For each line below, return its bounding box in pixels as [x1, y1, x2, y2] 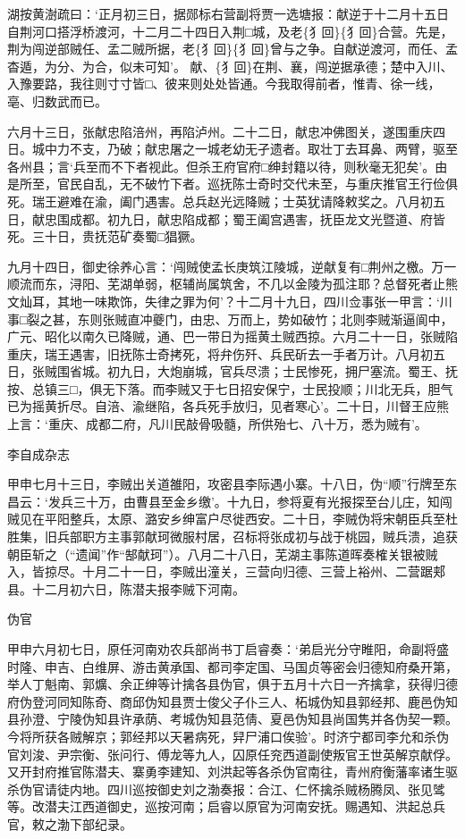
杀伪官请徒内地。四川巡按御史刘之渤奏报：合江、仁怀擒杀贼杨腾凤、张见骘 [7, 779, 445, 798]
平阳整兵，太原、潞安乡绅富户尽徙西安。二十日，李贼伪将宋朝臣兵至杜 [44, 509, 458, 528]
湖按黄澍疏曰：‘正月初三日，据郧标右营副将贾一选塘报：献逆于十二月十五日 [7, 4, 449, 22]
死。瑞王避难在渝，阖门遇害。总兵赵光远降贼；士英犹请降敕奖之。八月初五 [7, 191, 445, 210]
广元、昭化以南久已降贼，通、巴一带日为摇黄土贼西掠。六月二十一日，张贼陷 [7, 327, 458, 346]
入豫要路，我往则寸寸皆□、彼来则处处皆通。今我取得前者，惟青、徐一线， [7, 74, 441, 93]
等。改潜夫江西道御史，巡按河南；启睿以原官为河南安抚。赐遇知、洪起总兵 [7, 797, 445, 816]
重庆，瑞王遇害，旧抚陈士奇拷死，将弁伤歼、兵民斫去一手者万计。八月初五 [7, 344, 445, 363]
